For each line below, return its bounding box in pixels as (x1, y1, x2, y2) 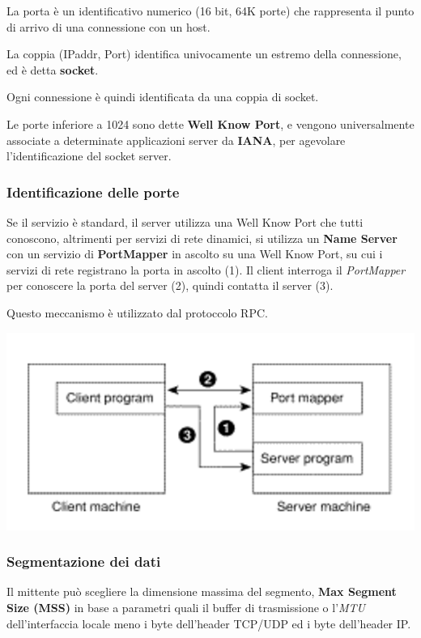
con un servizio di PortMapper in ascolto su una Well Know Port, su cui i (6, 245, 383, 262)
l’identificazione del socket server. (6, 147, 172, 164)
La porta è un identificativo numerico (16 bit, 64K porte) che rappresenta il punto (6, 2, 415, 19)
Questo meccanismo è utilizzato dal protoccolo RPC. (6, 304, 268, 321)
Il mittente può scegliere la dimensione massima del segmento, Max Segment (6, 583, 397, 600)
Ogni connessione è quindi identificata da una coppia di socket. (6, 88, 319, 105)
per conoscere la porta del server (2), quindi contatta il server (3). (6, 277, 334, 294)
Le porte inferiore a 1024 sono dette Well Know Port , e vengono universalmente (6, 115, 415, 132)
